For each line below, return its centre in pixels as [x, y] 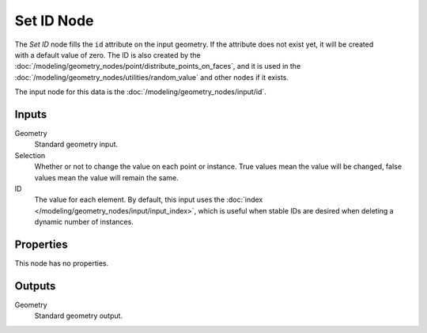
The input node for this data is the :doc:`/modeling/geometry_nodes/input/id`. [140, 92]
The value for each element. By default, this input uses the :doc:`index [149, 200]
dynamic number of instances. [84, 222]
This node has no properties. [62, 263]
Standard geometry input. [76, 144]
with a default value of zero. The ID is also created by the [108, 55]
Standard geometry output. [78, 316]
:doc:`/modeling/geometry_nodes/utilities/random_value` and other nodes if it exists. [151, 77]
